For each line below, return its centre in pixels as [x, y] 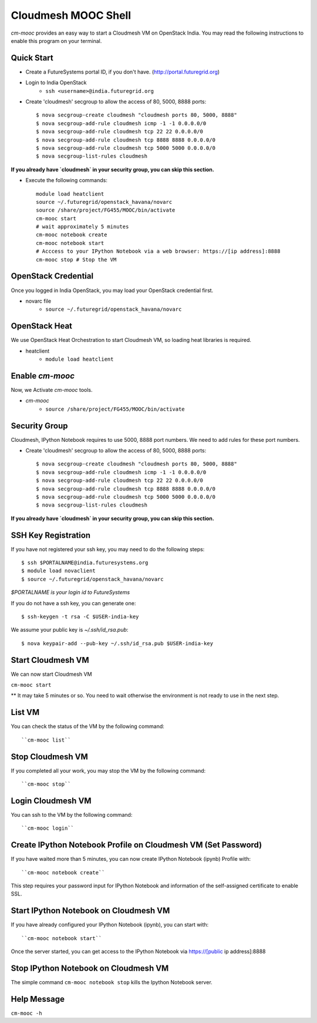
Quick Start [32, 58]
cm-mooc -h [26, 1013]
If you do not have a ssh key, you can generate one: [73, 603]
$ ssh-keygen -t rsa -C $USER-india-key [80, 617]
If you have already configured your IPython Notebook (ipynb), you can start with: [110, 925]
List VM [25, 712]
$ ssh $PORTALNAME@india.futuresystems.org [85, 563]
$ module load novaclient [59, 571]
